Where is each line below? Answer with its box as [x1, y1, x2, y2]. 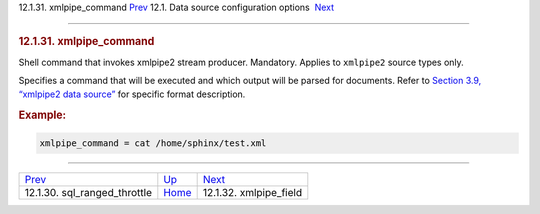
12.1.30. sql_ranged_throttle [24, 185, 152, 199]
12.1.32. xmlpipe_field [202, 185, 303, 199]
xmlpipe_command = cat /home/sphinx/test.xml [39, 137, 267, 149]
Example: [18, 108, 67, 122]
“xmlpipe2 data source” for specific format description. [18, 88, 246, 100]
